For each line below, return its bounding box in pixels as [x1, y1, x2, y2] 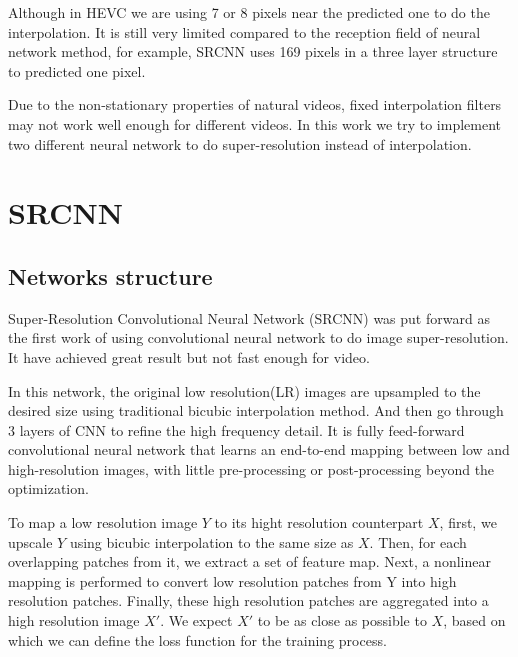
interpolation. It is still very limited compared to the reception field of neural [8, 21, 481, 42]
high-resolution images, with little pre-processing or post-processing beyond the [8, 458, 495, 479]
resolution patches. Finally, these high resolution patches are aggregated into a [8, 590, 489, 611]
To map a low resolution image [8, 512, 198, 533]
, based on [443, 610, 506, 631]
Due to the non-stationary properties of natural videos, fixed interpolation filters [8, 94, 502, 115]
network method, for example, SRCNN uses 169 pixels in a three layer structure [8, 41, 498, 62]
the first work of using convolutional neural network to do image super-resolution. [8, 327, 509, 348]
